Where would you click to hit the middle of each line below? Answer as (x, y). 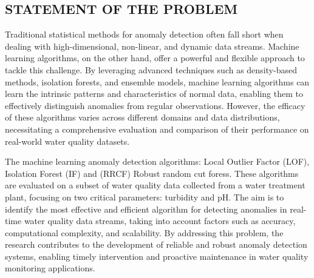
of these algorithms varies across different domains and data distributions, (142, 117)
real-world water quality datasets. (67, 141)
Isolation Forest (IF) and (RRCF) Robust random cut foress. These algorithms (152, 173)
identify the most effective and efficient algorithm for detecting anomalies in (146, 209)
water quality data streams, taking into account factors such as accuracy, (160, 221)
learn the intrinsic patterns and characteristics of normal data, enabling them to (154, 94)
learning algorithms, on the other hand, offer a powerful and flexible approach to (155, 58)
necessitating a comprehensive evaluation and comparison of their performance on (157, 129)
